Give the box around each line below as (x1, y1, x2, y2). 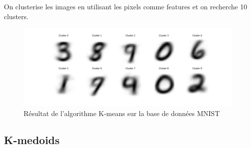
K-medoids (4, 132, 60, 147)
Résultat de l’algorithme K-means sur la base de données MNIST (24, 108, 220, 118)
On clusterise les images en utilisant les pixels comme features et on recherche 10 (4, 1, 247, 11)
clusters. (4, 11, 28, 21)
